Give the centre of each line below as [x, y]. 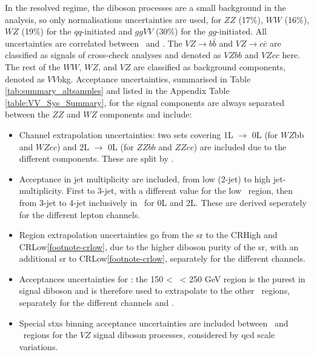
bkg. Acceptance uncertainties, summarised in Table [154, 78]
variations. [38, 346]
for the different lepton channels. [80, 214]
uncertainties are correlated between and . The [94, 43]
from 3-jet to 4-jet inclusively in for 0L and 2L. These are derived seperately [163, 202]
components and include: [146, 114]
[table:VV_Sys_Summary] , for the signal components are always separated [145, 102]
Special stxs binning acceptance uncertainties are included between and [154, 323]
